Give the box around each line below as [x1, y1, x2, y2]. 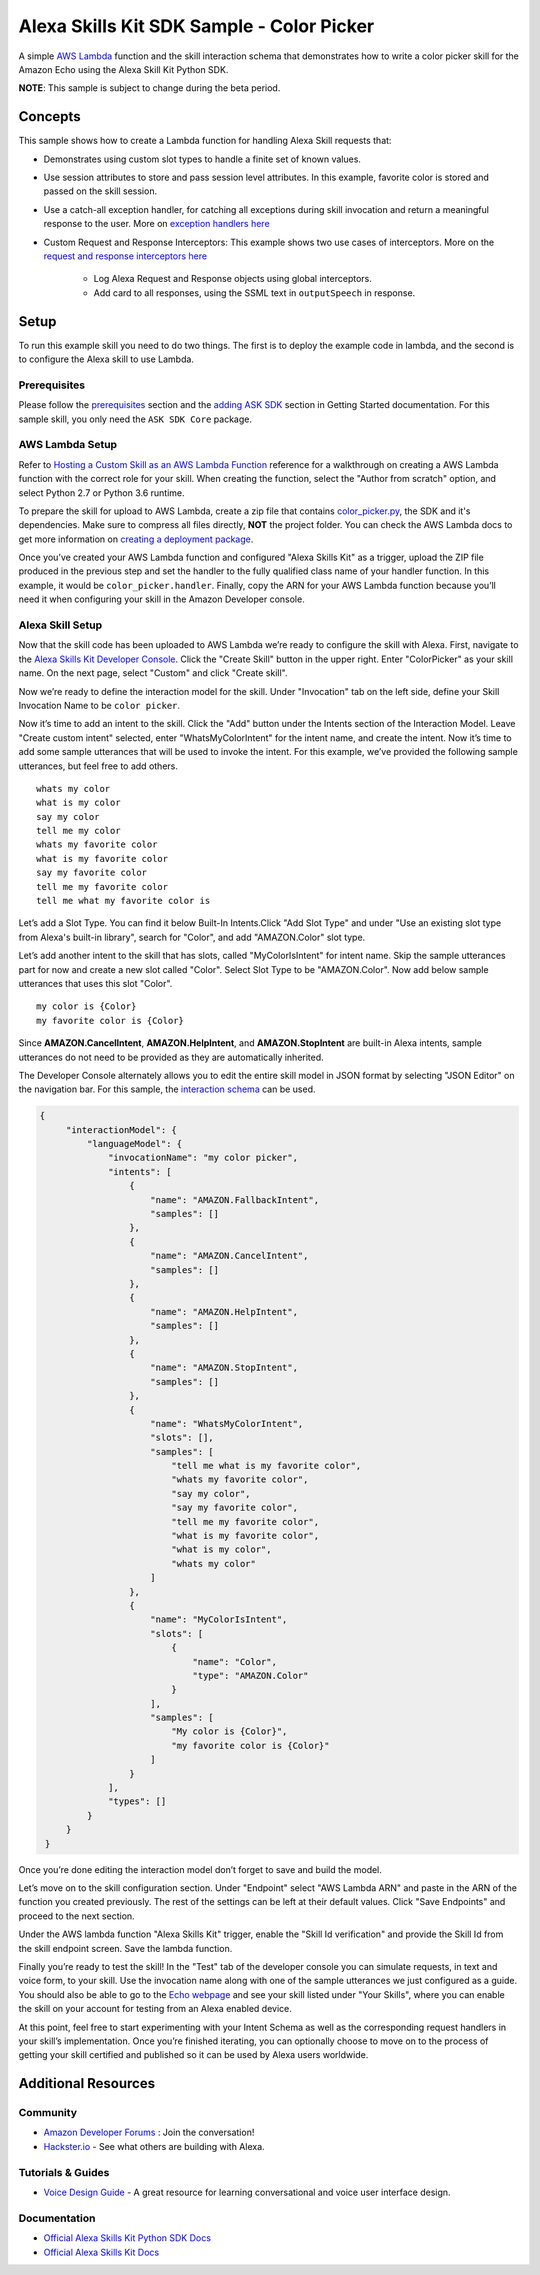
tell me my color [36, 825, 121, 837]
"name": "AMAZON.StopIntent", [150, 1362, 299, 1374]
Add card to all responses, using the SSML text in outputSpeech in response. [93, 286, 416, 299]
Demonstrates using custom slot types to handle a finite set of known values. [43, 153, 362, 165]
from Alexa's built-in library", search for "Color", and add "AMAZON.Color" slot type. [18, 931, 366, 943]
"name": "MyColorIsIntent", [150, 1614, 288, 1625]
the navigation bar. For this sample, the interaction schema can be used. [18, 1083, 316, 1095]
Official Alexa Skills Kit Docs [43, 2246, 160, 2258]
